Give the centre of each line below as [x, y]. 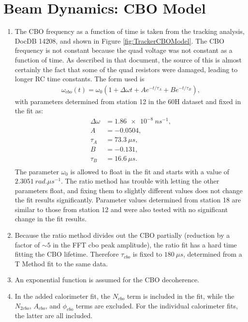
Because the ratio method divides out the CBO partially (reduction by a [122, 235]
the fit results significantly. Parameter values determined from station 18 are [128, 200]
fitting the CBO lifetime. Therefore [67, 254]
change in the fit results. [51, 219]
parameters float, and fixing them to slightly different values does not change [129, 190]
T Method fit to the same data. [61, 263]
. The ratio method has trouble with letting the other [140, 181]
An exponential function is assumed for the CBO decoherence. [107, 280]
